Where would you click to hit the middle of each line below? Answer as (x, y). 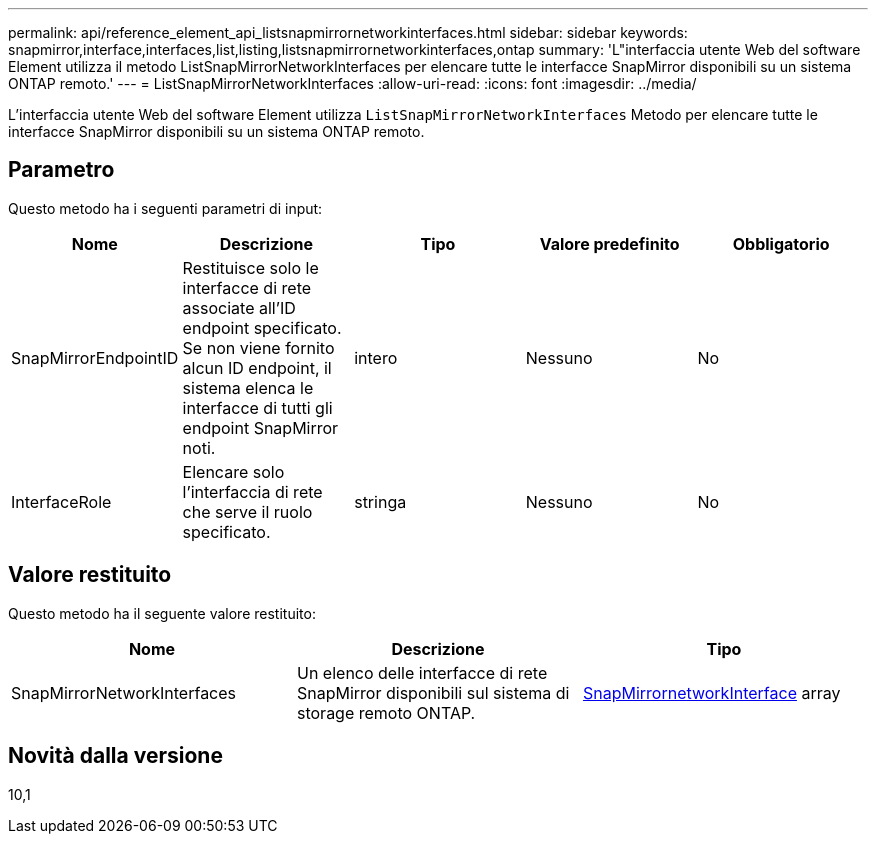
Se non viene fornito (258, 347)
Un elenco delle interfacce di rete (422, 672)
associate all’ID (239, 307)
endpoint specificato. (262, 327)
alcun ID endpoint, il (257, 367)
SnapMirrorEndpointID (95, 357)
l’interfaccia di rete (252, 491)
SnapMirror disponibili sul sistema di (433, 692)
